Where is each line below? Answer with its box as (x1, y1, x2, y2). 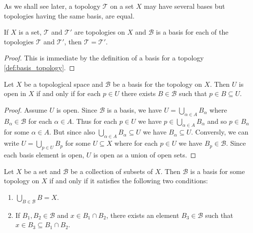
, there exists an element (106, 210, 179, 220)
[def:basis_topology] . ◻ (4, 62, 75, 72)
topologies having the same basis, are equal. (4, 10, 135, 20)
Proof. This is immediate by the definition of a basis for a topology (4, 53, 204, 63)
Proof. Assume (4, 104, 47, 115)
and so (207, 116, 227, 126)
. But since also (49, 127, 96, 137)
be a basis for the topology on (113, 78, 202, 89)
